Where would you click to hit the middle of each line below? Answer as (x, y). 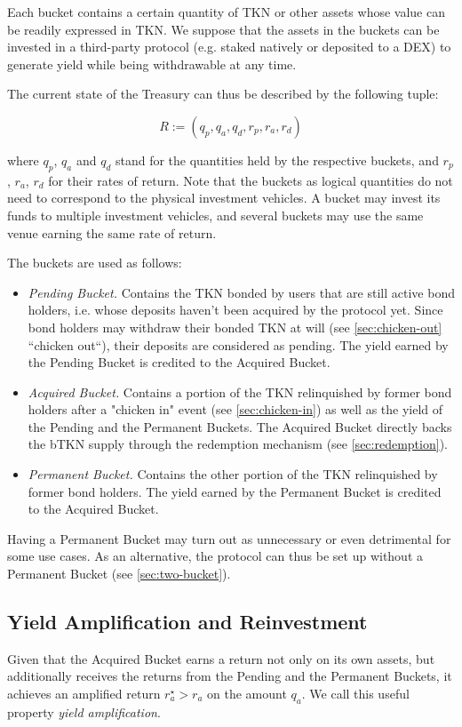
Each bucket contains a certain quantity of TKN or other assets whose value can (226, 12)
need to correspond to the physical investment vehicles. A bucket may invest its (224, 198)
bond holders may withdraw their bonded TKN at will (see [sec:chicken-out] (235, 327)
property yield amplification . (84, 711)
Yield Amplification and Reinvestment (187, 622)
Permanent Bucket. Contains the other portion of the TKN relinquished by (233, 474)
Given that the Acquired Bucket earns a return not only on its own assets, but (221, 658)
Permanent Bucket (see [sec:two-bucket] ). (119, 574)
